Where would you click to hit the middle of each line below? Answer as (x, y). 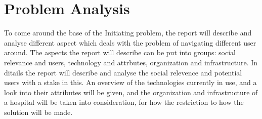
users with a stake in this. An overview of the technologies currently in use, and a (130, 82)
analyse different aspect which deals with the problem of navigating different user (130, 42)
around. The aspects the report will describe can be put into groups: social (120, 52)
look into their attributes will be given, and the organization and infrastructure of (131, 92)
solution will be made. (38, 112)
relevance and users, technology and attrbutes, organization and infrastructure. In (131, 62)
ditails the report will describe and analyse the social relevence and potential (123, 72)
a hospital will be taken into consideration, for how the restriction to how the (124, 102)
